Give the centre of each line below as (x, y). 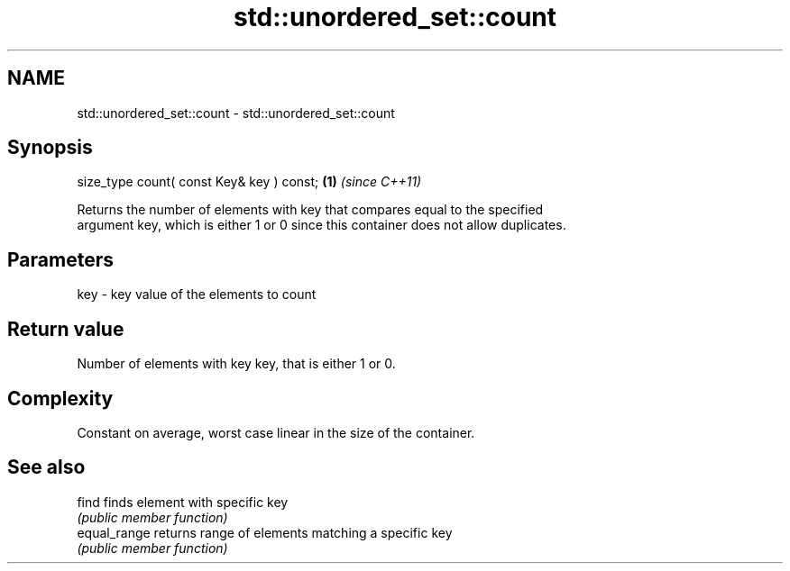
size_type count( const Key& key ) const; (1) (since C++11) (249, 182)
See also (46, 467)
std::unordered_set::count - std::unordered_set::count (236, 113)
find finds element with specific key (183, 502)
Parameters (60, 259)
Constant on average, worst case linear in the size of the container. (276, 432)
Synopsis (50, 148)
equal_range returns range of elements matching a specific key (265, 532)
